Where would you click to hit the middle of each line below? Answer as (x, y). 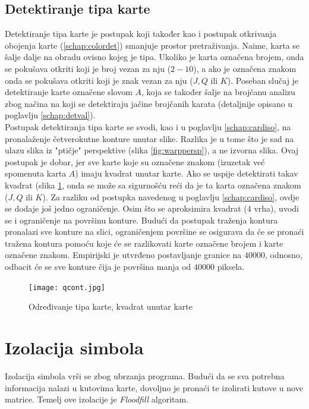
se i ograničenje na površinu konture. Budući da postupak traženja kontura (141, 220)
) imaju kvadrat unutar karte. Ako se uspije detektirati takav (187, 173)
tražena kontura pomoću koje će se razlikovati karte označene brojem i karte (144, 243)
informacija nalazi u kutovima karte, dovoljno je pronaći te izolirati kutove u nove (154, 387)
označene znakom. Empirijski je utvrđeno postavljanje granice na (123, 255)
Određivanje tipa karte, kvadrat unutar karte (111, 306)
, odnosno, (284, 255)
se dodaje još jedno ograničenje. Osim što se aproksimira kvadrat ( (126, 208)
